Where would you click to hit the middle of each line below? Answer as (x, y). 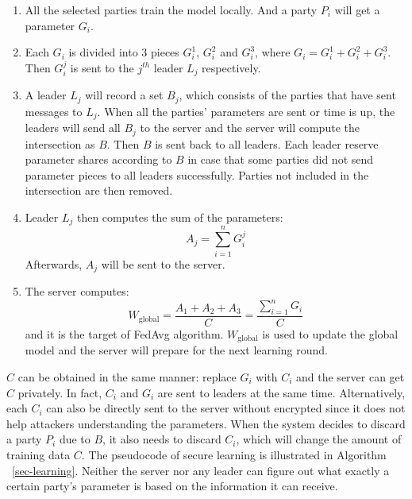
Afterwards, (54, 263)
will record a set (124, 95)
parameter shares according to (98, 159)
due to (75, 439)
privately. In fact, (60, 392)
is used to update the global (330, 333)
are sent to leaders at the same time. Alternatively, (281, 392)
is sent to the (102, 67)
